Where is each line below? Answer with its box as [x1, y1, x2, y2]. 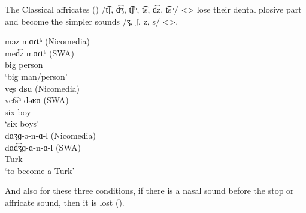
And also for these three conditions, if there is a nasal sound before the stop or [5, 184, 294, 197]
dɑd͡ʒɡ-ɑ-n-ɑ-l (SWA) [5, 140, 81, 153]
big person [5, 58, 43, 71]
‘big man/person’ [5, 70, 68, 82]
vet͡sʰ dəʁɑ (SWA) [5, 94, 69, 106]
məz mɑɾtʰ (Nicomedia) [5, 35, 90, 47]
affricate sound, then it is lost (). [5, 196, 125, 208]
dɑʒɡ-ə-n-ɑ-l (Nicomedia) [5, 128, 96, 141]
